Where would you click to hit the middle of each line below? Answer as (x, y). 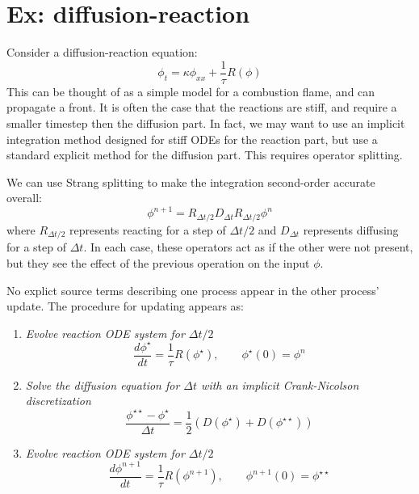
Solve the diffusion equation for (103, 384)
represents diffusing (351, 229)
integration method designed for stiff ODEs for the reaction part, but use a (192, 139)
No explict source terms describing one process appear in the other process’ (193, 290)
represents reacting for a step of (148, 229)
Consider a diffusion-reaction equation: (102, 52)
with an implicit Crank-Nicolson (280, 384)
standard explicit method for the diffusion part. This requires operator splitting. (205, 155)
